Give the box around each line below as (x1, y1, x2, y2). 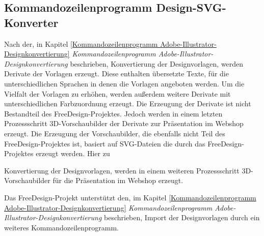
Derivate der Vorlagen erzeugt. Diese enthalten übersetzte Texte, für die (4, 68, 229, 79)
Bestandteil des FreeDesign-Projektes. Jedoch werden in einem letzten (4, 108, 223, 119)
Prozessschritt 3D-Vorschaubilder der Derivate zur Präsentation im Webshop (4, 118, 244, 129)
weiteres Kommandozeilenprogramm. (4, 222, 119, 232)
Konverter (4, 14, 59, 30)
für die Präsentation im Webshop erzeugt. (52, 175, 183, 186)
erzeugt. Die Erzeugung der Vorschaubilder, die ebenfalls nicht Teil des (4, 128, 225, 138)
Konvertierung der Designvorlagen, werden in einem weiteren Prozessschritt (4, 165, 240, 175)
